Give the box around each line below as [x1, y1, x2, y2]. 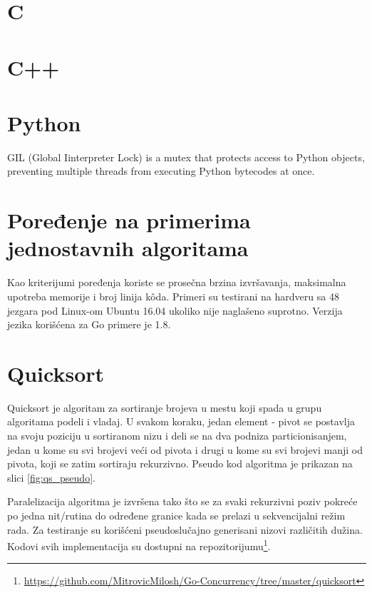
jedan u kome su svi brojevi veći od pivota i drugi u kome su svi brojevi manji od [7, 442, 363, 457]
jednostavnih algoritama [7, 233, 249, 263]
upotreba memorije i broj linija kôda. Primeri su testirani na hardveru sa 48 [7, 288, 339, 303]
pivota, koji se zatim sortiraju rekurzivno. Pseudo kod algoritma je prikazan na [7, 456, 353, 471]
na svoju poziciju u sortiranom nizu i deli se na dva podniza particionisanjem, [7, 428, 347, 443]
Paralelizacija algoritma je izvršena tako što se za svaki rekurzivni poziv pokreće [7, 494, 358, 509]
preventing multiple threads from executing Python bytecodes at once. [7, 163, 315, 178]
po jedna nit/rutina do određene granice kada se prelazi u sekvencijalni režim [7, 508, 346, 523]
